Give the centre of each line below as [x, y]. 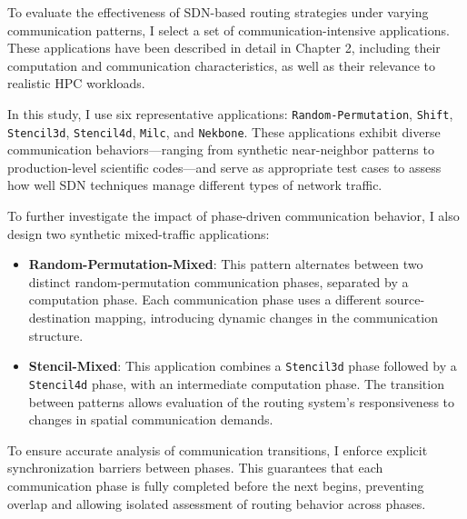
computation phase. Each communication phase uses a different [205, 299]
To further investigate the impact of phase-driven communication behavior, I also [233, 216]
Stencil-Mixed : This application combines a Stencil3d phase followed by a [243, 366]
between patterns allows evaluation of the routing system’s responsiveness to [242, 401]
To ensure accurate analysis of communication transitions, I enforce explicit [218, 449]
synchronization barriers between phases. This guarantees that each [195, 468]
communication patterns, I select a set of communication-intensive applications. [229, 30]
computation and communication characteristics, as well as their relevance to [221, 65]
